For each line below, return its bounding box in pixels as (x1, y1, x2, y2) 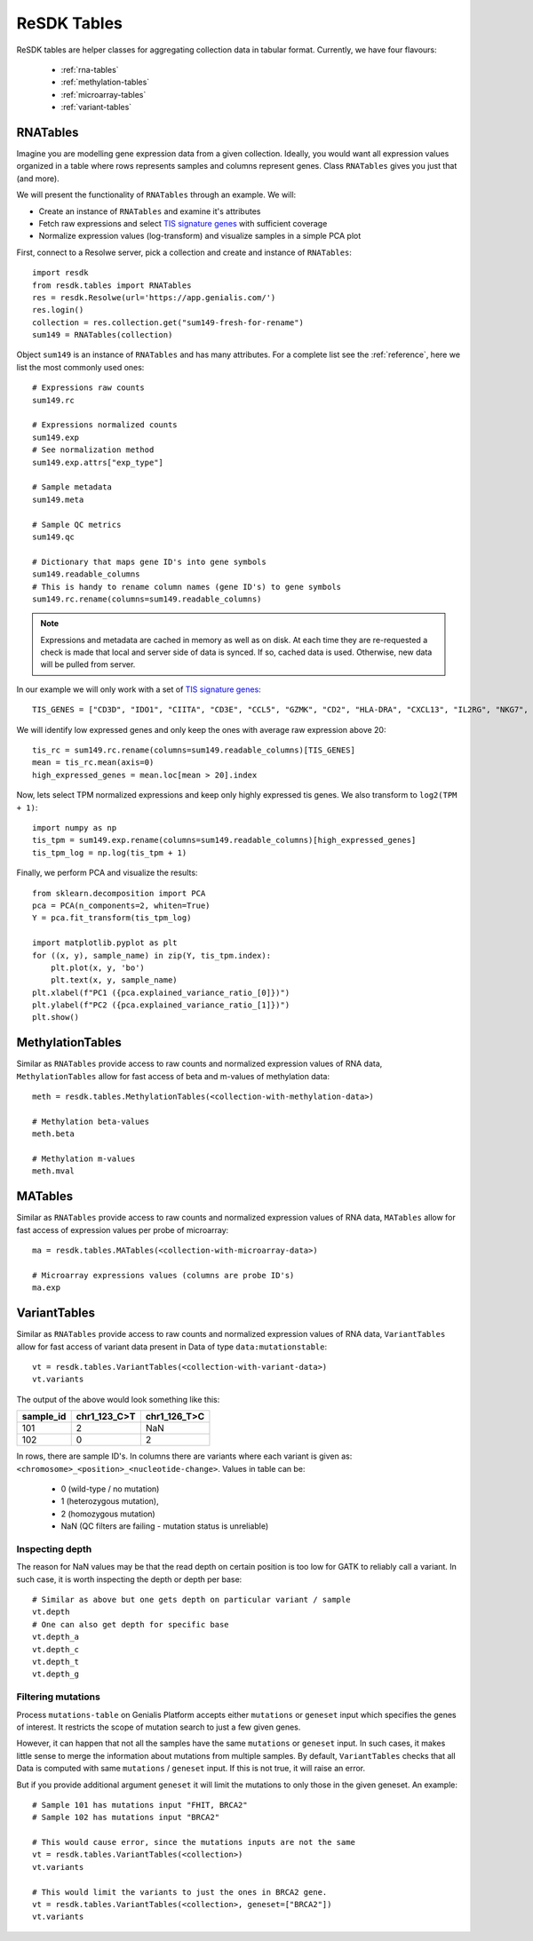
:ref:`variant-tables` (60, 102, 132, 113)
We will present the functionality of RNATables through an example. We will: (16, 189, 297, 200)
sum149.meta (32, 494, 84, 505)
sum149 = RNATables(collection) (32, 330, 173, 340)
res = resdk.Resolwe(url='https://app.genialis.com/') (32, 292, 276, 302)
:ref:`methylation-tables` (60, 76, 150, 88)
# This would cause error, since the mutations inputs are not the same (32, 1837, 355, 1848)
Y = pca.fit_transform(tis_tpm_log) (32, 913, 192, 923)
